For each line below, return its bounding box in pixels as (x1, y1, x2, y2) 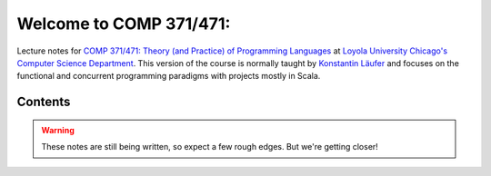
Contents (16, 94, 71, 110)
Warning (41, 124, 75, 135)
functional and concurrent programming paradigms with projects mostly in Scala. (16, 71, 321, 82)
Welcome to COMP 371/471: (16, 14, 231, 34)
